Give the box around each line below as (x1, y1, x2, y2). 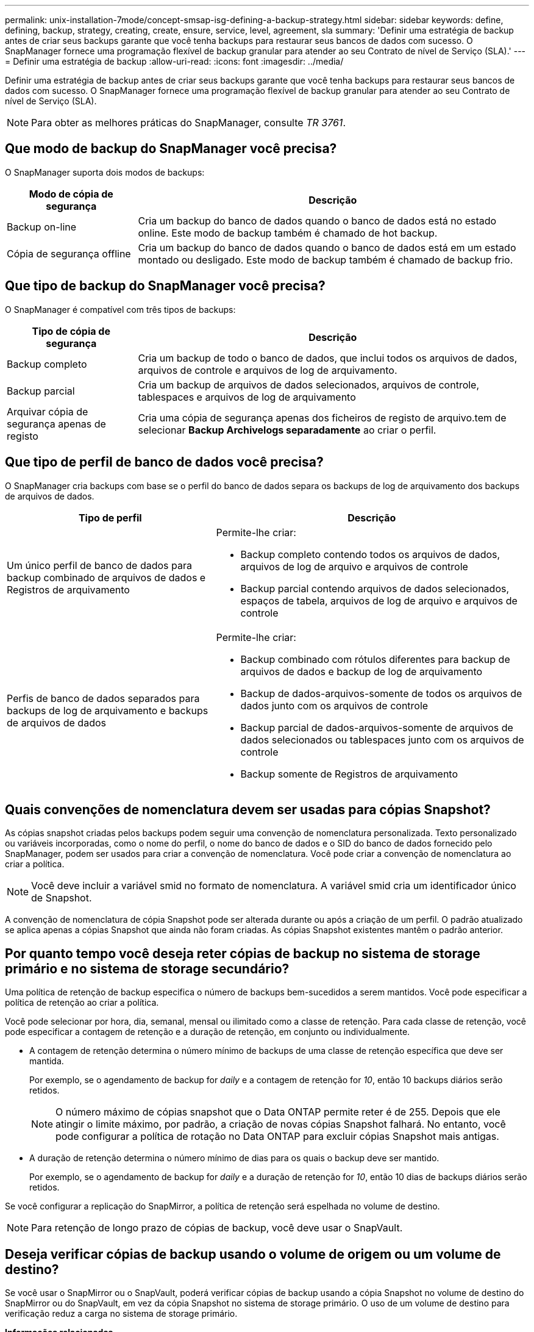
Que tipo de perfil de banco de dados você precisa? (5, 454, 324, 470)
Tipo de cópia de (32, 324, 110, 337)
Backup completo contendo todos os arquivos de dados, (240, 548, 500, 560)
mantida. (29, 1056, 64, 1067)
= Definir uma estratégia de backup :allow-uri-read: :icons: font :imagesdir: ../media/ (5, 56, 344, 66)
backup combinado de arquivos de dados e (7, 571, 206, 584)
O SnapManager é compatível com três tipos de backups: (5, 304, 236, 315)
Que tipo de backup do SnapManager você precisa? (5, 278, 326, 294)
